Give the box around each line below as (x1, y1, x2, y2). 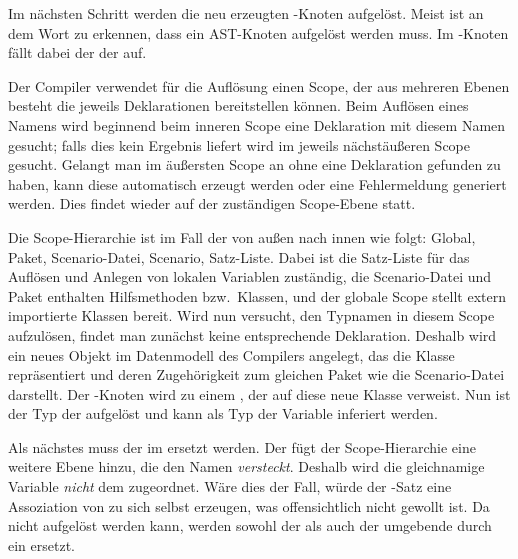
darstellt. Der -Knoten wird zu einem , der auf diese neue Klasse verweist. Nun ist (8, 383, 511, 404)
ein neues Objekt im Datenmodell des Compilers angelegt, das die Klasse (8, 344, 455, 365)
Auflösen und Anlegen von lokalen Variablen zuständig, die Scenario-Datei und (8, 266, 492, 287)
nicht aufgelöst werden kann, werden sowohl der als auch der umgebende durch (8, 515, 492, 536)
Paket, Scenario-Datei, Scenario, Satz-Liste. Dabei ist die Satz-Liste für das (8, 246, 470, 267)
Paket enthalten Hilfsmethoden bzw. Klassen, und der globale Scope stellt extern (8, 285, 506, 306)
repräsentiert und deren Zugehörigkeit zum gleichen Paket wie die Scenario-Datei (8, 364, 505, 385)
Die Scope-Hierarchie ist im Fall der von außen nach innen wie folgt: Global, (8, 226, 476, 247)
